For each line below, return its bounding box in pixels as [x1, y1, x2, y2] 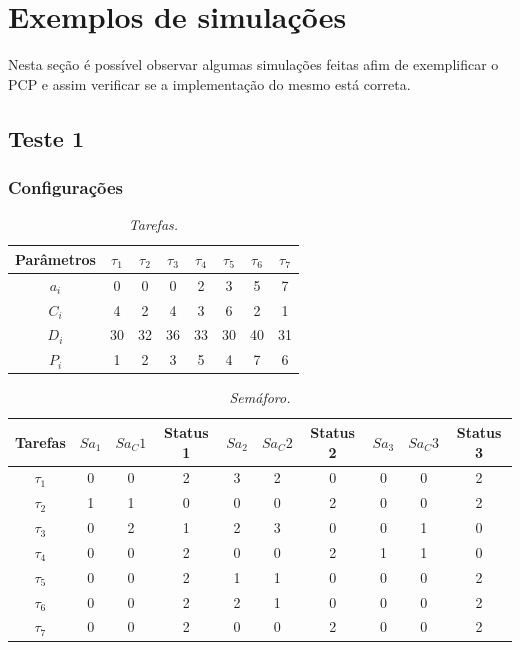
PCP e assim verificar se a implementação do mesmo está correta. [8, 73, 411, 94]
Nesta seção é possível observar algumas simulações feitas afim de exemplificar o [8, 54, 499, 75]
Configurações [8, 175, 124, 200]
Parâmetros [15, 248, 96, 269]
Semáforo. [229, 387, 291, 408]
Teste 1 [8, 122, 84, 153]
